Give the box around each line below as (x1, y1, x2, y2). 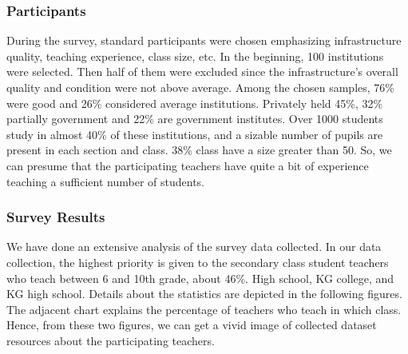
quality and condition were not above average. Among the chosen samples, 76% (6, 79, 394, 95)
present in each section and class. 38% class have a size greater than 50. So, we (6, 141, 392, 158)
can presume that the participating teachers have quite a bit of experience (6, 157, 369, 173)
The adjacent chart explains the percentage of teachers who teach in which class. (6, 300, 402, 317)
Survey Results (6, 207, 105, 227)
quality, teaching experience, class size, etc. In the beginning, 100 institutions (6, 47, 384, 64)
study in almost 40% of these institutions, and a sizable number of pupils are (6, 125, 383, 142)
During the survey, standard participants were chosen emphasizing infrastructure (6, 32, 402, 49)
